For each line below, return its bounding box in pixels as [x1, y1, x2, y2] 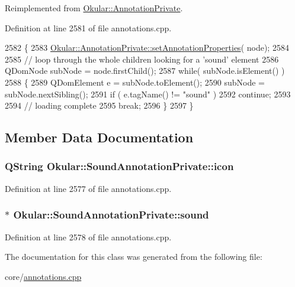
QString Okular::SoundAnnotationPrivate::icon [5, 159, 234, 174]
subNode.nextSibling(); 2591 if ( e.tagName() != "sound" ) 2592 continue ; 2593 [5, 87, 291, 100]
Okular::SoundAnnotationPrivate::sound [13, 207, 209, 222]
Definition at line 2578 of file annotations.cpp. [5, 230, 172, 243]
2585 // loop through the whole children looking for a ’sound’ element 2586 [5, 53, 279, 65]
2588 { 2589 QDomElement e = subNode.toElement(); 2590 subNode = [5, 76, 265, 88]
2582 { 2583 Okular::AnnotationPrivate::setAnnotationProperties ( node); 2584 [5, 41, 289, 54]
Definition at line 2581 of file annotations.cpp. [5, 21, 172, 34]
